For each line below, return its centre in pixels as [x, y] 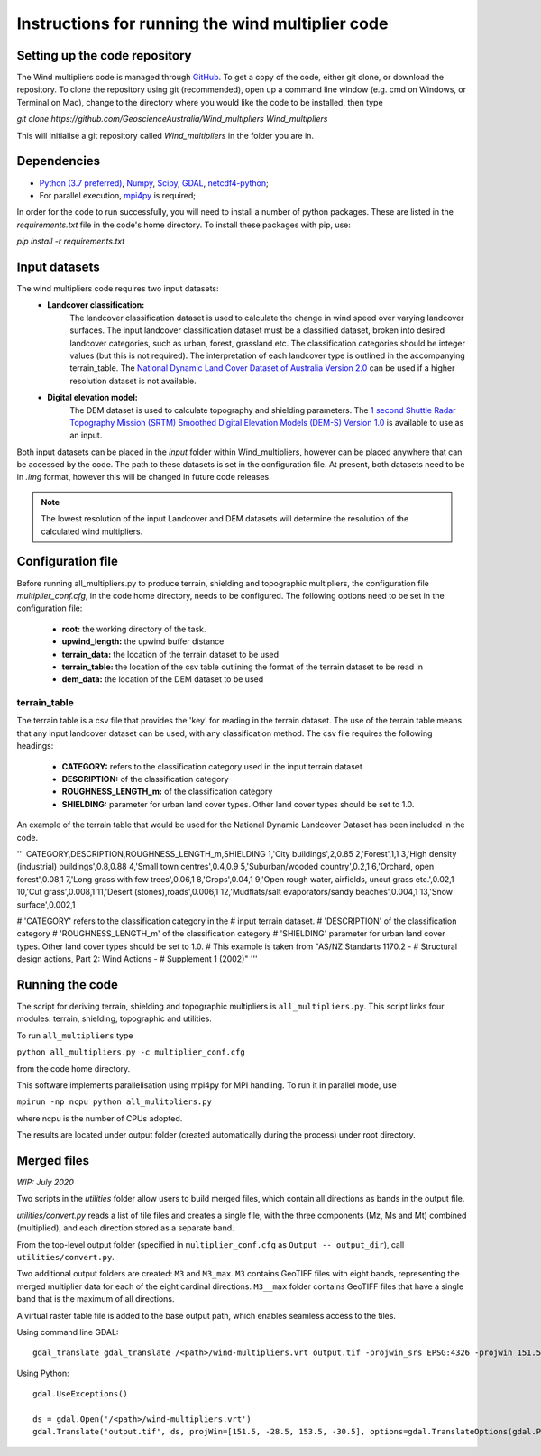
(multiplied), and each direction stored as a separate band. [125, 1228]
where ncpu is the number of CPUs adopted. [100, 1118]
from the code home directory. [73, 1068]
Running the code [68, 985]
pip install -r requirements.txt [71, 241]
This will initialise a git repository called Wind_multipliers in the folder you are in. [165, 135]
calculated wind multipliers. [92, 531]
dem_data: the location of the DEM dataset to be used [163, 679]
